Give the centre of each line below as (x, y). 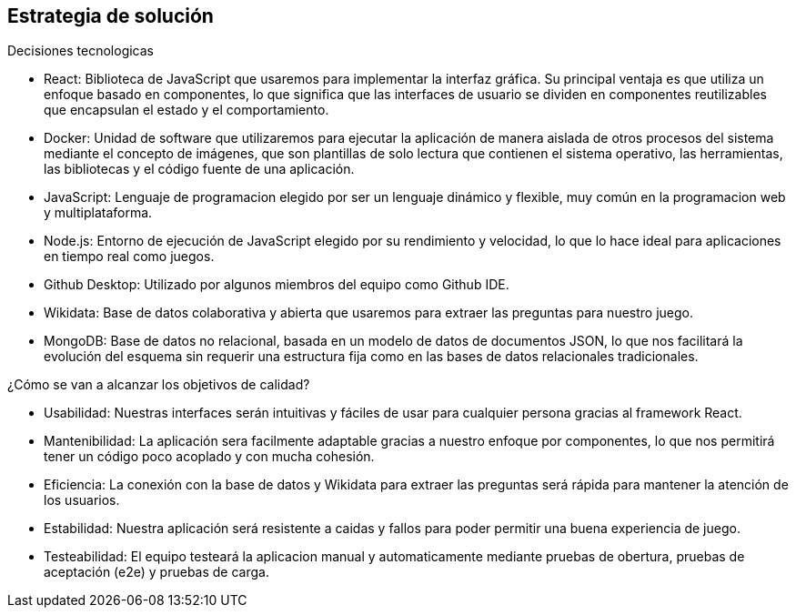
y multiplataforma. (98, 213)
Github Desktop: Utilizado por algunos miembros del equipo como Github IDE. (277, 285)
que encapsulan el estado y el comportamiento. (186, 110)
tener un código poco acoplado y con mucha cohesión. (209, 457)
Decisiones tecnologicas (81, 51)
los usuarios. (82, 500)
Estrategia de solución (111, 16)
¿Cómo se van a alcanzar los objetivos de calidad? (159, 385)
